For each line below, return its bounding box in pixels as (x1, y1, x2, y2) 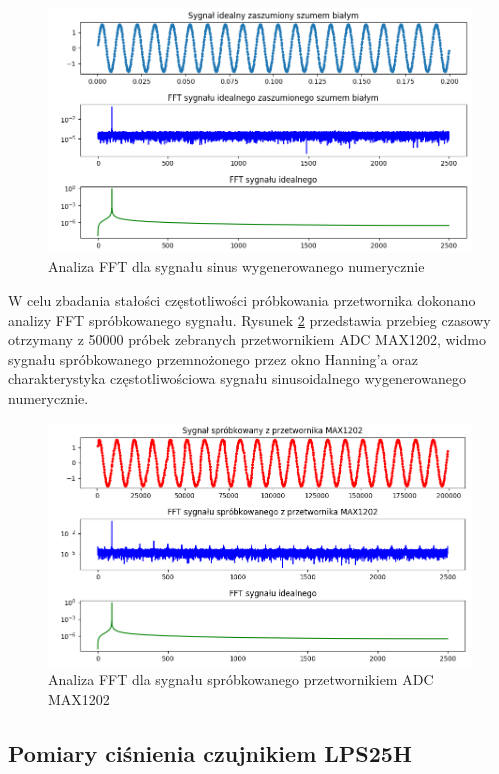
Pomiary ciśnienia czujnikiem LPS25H (8, 737, 412, 768)
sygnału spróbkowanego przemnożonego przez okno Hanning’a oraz (8, 348, 418, 369)
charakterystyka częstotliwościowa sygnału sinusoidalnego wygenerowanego (8, 368, 466, 389)
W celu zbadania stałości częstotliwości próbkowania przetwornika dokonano (8, 290, 476, 311)
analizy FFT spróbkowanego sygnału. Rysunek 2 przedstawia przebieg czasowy (8, 309, 491, 330)
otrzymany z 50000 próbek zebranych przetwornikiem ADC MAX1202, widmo (8, 329, 486, 350)
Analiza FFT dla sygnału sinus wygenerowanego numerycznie (48, 256, 425, 277)
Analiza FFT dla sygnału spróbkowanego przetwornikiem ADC (48, 669, 434, 690)
